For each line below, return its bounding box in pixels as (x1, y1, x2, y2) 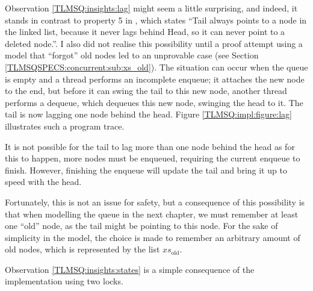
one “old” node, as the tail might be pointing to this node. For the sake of (5, 219, 278, 232)
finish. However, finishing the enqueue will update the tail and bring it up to (5, 163, 287, 176)
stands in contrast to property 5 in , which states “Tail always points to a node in (5, 13, 307, 26)
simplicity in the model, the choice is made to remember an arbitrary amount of (5, 231, 300, 243)
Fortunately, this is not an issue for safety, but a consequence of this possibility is (5, 195, 305, 208)
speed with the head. (5, 175, 82, 188)
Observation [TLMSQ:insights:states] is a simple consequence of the (5, 263, 255, 275)
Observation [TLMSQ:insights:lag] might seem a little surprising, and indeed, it (5, 2, 298, 14)
